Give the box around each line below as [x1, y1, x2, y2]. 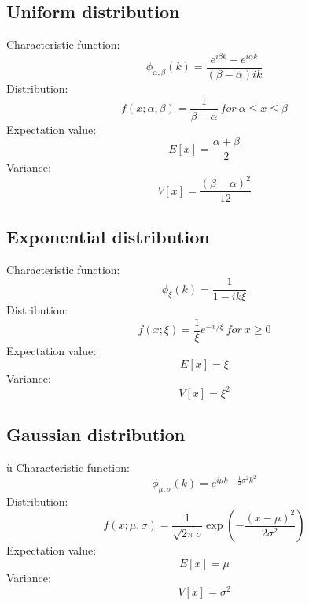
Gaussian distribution [6, 422, 186, 446]
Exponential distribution [6, 224, 210, 248]
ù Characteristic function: [6, 458, 130, 475]
